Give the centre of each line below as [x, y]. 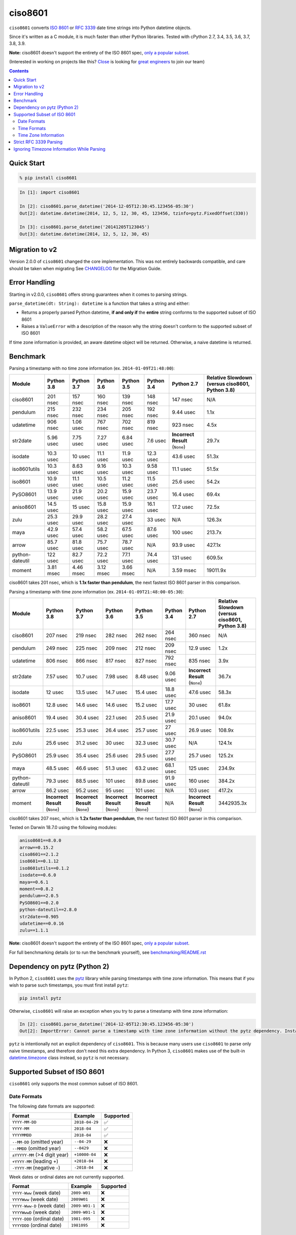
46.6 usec [87, 768]
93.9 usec [184, 545]
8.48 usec [147, 676]
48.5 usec [57, 768]
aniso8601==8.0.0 [40, 841]
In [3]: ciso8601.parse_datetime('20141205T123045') [85, 227]
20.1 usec [199, 717]
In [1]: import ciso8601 [50, 192]
